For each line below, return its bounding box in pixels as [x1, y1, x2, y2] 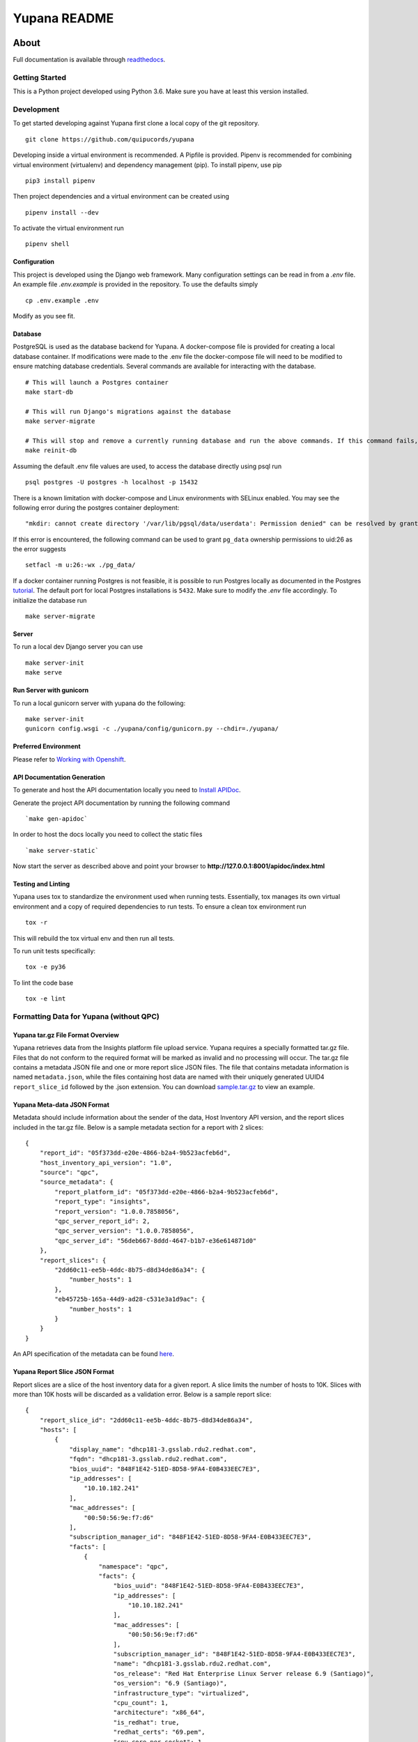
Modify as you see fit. [13, 312, 76, 321]
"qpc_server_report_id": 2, [54, 1217, 150, 1226]
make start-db [25, 387, 73, 396]
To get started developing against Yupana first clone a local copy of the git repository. [13, 119, 260, 128]
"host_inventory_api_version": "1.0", [39, 1159, 173, 1166]
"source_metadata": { [39, 1178, 114, 1186]
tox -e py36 [25, 963, 66, 971]
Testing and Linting [13, 880, 70, 888]
